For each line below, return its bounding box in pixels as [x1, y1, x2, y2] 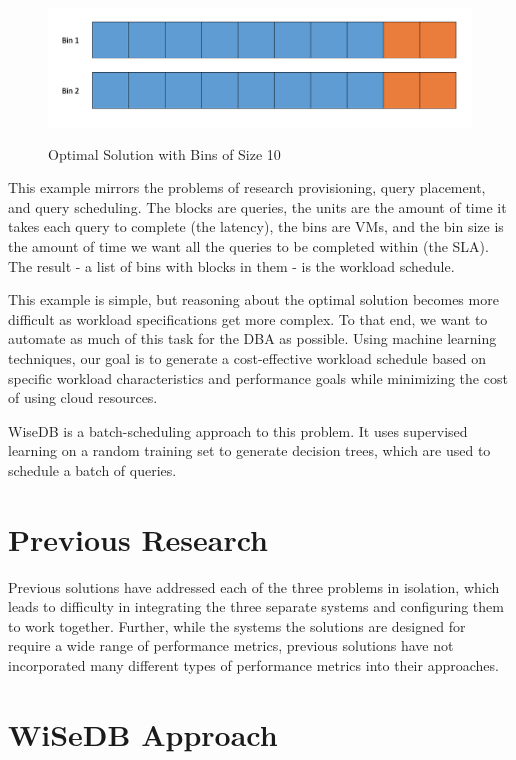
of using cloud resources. [8, 387, 158, 408]
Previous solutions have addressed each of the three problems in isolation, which [8, 576, 500, 597]
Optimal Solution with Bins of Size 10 [48, 143, 281, 164]
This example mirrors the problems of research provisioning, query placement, [8, 177, 486, 198]
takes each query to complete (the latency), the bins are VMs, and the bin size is [8, 216, 504, 237]
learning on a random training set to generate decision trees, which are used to [8, 440, 491, 461]
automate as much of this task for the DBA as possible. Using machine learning [8, 328, 497, 349]
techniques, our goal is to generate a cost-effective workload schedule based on [8, 347, 486, 368]
